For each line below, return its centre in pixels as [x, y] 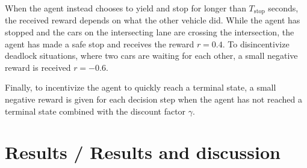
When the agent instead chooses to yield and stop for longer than [126, 8]
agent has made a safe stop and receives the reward [100, 43]
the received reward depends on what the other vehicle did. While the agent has [153, 20]
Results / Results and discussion [143, 152]
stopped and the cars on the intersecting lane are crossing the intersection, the [150, 32]
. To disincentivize [256, 43]
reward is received [38, 67]
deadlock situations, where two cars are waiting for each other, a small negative [151, 55]
